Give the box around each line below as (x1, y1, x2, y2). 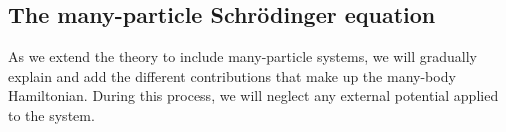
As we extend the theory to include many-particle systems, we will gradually (8, 46, 477, 67)
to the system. (8, 104, 95, 125)
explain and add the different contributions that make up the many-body (8, 65, 456, 86)
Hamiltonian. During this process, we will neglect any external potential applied (8, 85, 499, 106)
